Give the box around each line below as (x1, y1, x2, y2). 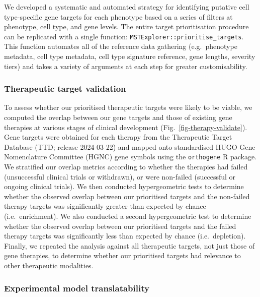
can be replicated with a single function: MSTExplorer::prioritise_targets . (4, 31, 244, 41)
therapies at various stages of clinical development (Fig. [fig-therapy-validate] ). (4, 122, 247, 132)
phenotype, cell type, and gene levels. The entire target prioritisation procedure (4, 21, 249, 32)
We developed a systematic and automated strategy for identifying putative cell (4, 2, 249, 12)
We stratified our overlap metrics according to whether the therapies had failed (4, 161, 248, 172)
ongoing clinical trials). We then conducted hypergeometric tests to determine (4, 181, 244, 192)
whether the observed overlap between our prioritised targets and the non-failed (4, 191, 250, 201)
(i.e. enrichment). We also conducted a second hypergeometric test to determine (4, 211, 251, 221)
